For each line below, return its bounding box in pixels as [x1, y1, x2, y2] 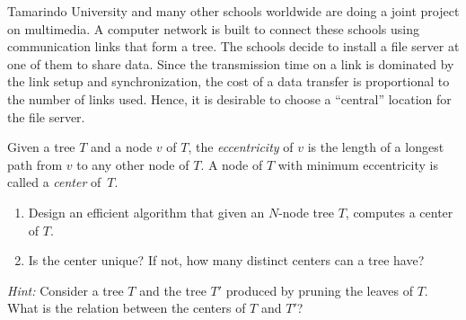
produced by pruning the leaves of [225, 280, 413, 299]
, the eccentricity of [188, 138, 294, 156]
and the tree [139, 280, 207, 299]
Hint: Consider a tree [7, 280, 124, 299]
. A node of [200, 155, 263, 173]
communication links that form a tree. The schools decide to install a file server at [7, 37, 460, 56]
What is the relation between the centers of [7, 298, 246, 317]
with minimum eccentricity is [277, 155, 438, 173]
